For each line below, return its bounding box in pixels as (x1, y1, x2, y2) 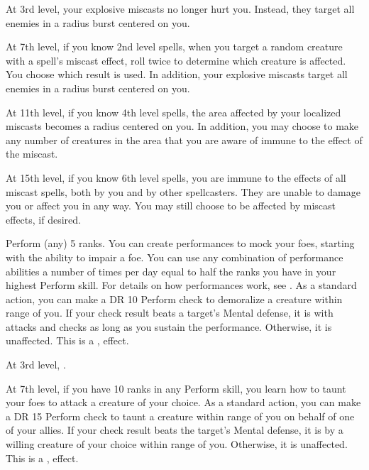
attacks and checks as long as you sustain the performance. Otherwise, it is (6, 319, 332, 334)
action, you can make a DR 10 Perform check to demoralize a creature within (6, 291, 343, 306)
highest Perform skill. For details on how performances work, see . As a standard (6, 278, 357, 293)
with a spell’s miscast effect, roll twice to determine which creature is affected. (6, 53, 346, 67)
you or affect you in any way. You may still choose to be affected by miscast (6, 198, 336, 213)
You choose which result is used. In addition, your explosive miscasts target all (6, 67, 348, 82)
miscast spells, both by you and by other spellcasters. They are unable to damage (6, 184, 360, 199)
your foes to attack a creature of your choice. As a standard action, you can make (6, 395, 361, 410)
